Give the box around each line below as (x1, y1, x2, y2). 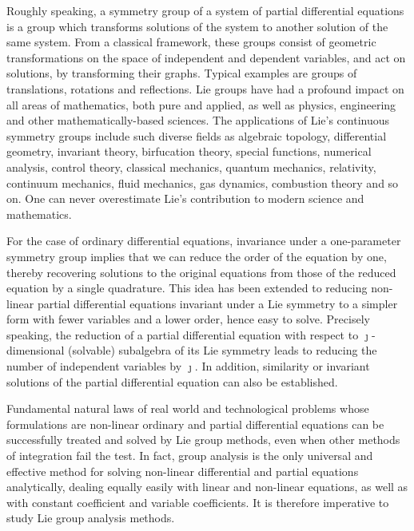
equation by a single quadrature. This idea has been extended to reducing (6, 279, 368, 296)
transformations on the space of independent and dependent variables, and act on (6, 49, 406, 65)
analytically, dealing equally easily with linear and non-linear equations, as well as (6, 478, 408, 495)
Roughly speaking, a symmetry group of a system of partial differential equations (6, 2, 404, 18)
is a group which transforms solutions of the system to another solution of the (6, 18, 388, 34)
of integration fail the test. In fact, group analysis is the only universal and (6, 447, 373, 464)
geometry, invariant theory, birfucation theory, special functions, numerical (6, 143, 372, 160)
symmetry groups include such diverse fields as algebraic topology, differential (6, 127, 387, 144)
